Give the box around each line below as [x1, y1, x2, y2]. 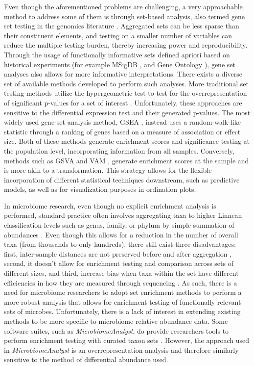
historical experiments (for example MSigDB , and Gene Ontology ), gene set [4, 59, 235, 69]
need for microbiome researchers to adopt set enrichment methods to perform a [4, 287, 242, 297]
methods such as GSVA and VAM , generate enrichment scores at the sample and [4, 155, 249, 165]
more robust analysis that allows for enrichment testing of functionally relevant [4, 296, 241, 307]
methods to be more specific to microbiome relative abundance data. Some [4, 316, 228, 326]
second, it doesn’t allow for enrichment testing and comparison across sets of [4, 258, 233, 268]
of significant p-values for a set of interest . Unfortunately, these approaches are [4, 97, 242, 107]
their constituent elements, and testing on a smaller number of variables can [4, 30, 232, 40]
